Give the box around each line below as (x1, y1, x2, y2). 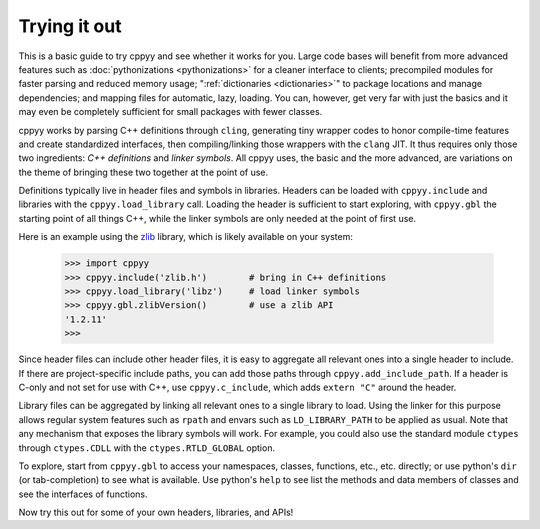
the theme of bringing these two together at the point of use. (18, 166, 269, 178)
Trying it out (18, 15, 122, 37)
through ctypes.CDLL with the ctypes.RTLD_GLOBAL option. (18, 441, 275, 454)
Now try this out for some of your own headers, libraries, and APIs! (18, 506, 294, 519)
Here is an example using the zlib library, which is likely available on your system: (18, 231, 354, 243)
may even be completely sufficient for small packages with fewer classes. (18, 106, 323, 118)
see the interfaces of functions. (18, 488, 148, 500)
